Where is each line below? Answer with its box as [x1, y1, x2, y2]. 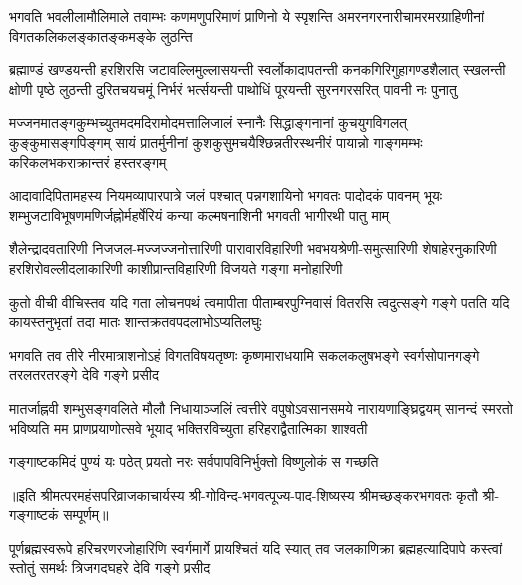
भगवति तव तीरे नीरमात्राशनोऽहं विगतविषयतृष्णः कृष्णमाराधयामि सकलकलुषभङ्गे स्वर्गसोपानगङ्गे [9, 344, 480, 365]
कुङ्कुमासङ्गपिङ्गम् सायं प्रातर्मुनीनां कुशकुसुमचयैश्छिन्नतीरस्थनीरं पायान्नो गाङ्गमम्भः [9, 131, 423, 152]
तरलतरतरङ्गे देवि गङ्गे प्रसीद [9, 364, 159, 385]
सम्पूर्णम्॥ [63, 504, 109, 525]
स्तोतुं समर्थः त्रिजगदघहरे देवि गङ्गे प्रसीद [9, 557, 211, 578]
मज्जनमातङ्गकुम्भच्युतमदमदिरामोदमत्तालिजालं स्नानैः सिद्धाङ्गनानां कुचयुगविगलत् [9, 112, 407, 133]
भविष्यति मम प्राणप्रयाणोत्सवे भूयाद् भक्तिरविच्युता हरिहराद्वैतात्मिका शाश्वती [9, 417, 368, 438]
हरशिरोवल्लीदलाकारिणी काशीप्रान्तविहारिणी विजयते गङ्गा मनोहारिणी [9, 257, 343, 278]
